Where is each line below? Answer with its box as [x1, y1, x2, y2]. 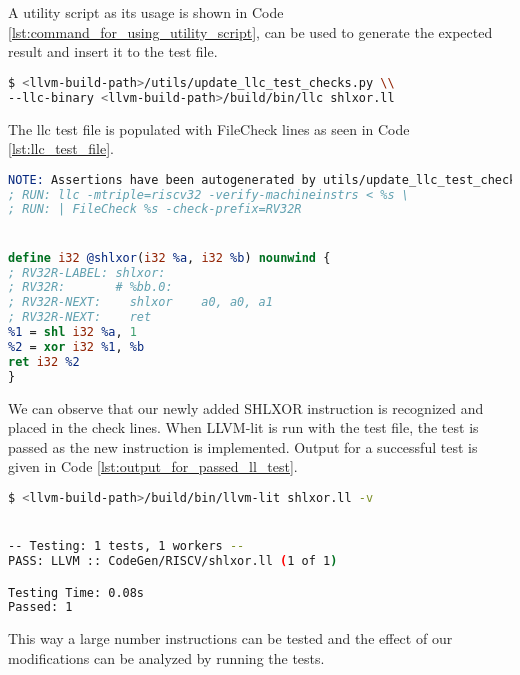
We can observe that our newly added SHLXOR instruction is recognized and [8, 397, 484, 418]
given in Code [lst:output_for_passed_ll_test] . [8, 456, 298, 477]
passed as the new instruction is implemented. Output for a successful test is [8, 436, 478, 457]
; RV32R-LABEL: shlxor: [8, 265, 166, 280]
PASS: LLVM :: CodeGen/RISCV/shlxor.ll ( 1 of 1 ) [8, 553, 338, 568]
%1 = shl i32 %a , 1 [8, 325, 137, 340]
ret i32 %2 [8, 354, 80, 369]
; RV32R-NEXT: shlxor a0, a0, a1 [8, 295, 273, 310]
